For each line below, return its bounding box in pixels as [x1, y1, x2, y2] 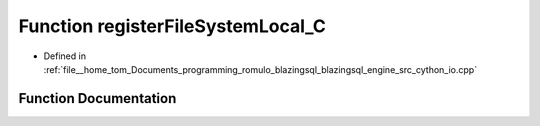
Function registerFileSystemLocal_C [18, 15, 327, 37]
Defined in [43, 50, 87, 62]
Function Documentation [18, 90, 177, 107]
